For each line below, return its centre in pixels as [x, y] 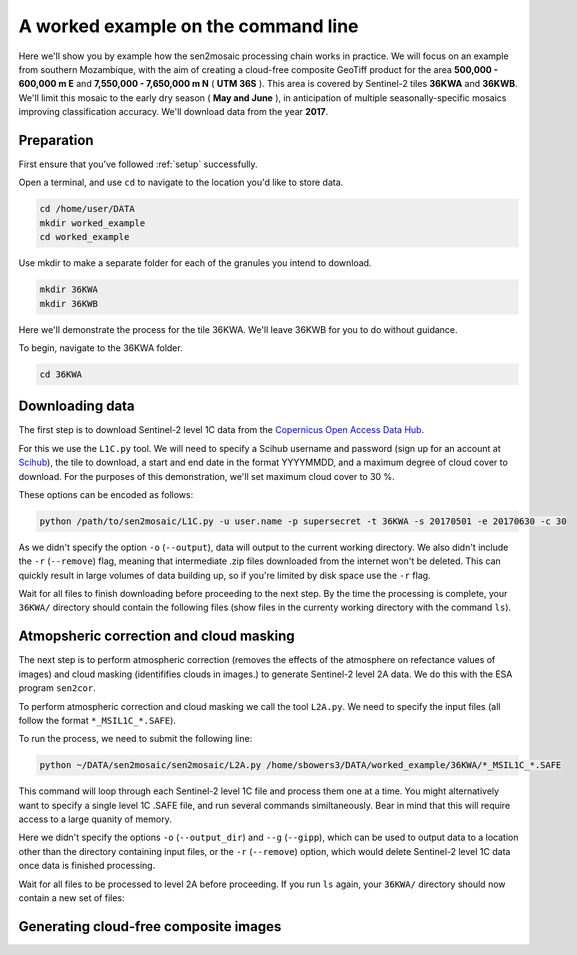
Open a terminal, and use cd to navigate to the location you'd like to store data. [181, 182]
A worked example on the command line [188, 26]
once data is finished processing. [87, 866]
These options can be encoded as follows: [106, 494]
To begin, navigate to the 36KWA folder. [101, 347]
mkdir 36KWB [69, 303]
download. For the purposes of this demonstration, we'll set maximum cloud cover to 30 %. [206, 476]
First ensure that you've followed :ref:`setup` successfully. [138, 164]
